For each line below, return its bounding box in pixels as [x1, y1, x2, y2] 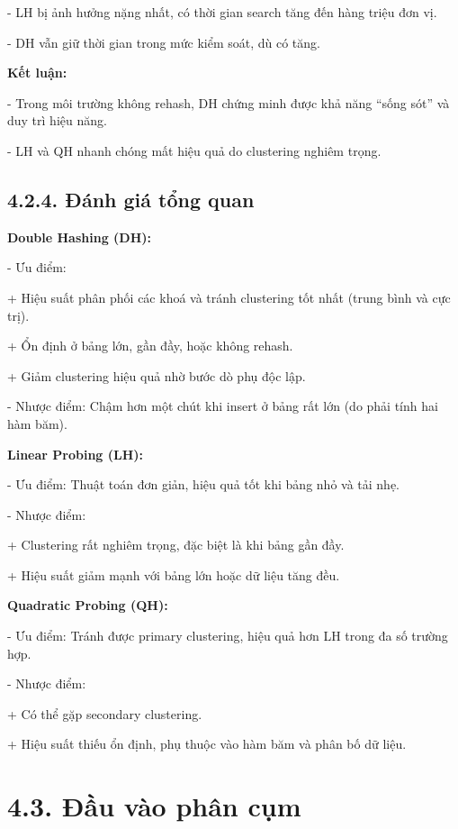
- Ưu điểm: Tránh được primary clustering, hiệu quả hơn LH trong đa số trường [7, 626, 448, 645]
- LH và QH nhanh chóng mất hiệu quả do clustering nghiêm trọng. [7, 141, 382, 159]
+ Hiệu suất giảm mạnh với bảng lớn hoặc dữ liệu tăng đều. [7, 565, 340, 584]
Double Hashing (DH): [7, 227, 151, 246]
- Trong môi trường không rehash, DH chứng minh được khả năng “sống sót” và [7, 93, 450, 112]
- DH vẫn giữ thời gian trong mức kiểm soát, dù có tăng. [7, 32, 320, 51]
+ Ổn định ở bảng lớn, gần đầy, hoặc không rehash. [7, 336, 293, 355]
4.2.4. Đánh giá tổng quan [7, 185, 255, 213]
